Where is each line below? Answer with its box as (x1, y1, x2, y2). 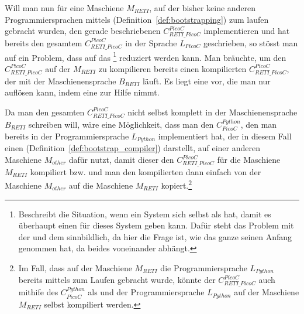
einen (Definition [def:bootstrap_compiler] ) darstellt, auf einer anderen (5, 142, 260, 154)
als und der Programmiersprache (88, 286, 205, 298)
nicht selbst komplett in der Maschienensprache (127, 105, 298, 118)
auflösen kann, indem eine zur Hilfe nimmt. (5, 86, 160, 98)
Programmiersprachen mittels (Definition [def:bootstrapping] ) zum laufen (5, 13, 269, 25)
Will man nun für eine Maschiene (5, 2, 124, 13)
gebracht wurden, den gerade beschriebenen (5, 25, 161, 37)
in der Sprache (125, 36, 177, 49)
